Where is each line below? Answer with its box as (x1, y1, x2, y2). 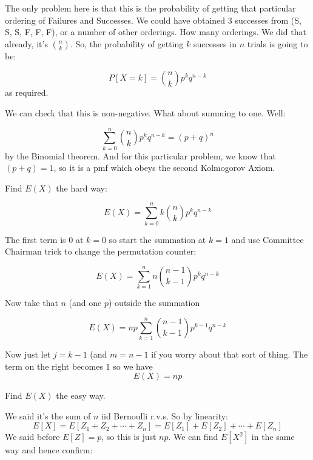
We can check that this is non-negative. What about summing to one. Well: (5, 106, 286, 119)
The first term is (5, 233, 66, 245)
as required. (5, 86, 49, 99)
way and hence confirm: (5, 444, 93, 456)
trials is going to (247, 37, 308, 50)
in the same (251, 430, 295, 443)
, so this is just (101, 430, 156, 443)
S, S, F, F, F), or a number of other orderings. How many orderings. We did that (5, 25, 306, 38)
